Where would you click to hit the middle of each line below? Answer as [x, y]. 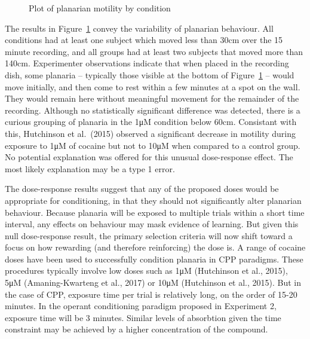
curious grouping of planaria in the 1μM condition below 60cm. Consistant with [151, 122]
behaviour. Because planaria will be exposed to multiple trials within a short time [155, 212]
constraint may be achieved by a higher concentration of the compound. [136, 329]
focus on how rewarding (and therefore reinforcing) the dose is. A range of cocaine [155, 247]
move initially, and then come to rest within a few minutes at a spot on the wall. [153, 86]
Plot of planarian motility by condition [100, 8]
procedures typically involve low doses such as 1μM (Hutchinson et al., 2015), [146, 271]
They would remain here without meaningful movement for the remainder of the [152, 98]
